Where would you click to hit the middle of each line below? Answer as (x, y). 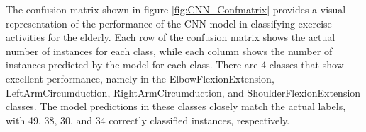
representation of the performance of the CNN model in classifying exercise (169, 23)
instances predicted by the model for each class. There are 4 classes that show (175, 65)
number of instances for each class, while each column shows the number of (169, 50)
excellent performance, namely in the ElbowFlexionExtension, (140, 78)
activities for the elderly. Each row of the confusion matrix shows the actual (171, 37)
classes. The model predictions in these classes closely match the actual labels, (176, 106)
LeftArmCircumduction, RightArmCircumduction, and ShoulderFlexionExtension (183, 92)
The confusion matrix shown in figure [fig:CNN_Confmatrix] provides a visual (176, 9)
